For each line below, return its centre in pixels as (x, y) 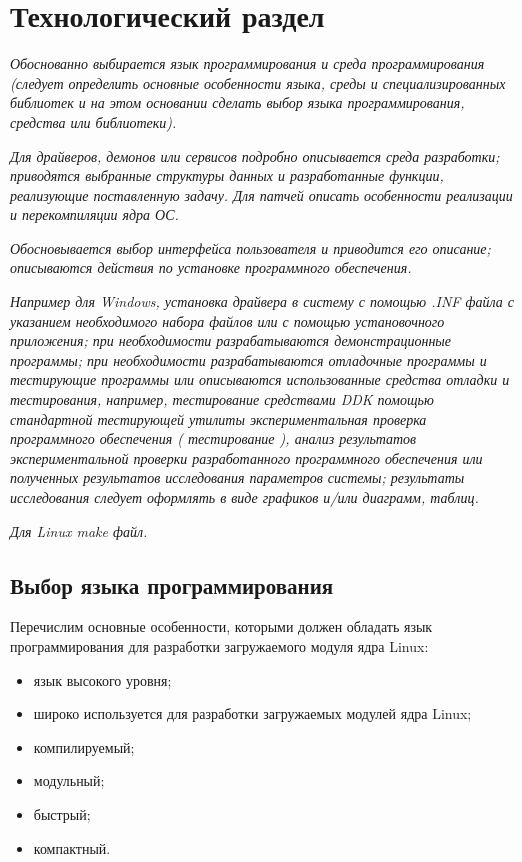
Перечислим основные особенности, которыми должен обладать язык (221, 626)
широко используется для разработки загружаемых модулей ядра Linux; (252, 713)
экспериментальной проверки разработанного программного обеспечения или (246, 457)
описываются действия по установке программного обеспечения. (211, 267)
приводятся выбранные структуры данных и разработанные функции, (227, 175)
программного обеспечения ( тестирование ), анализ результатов (213, 438)
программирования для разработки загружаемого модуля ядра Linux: (219, 645)
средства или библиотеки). (93, 121)
